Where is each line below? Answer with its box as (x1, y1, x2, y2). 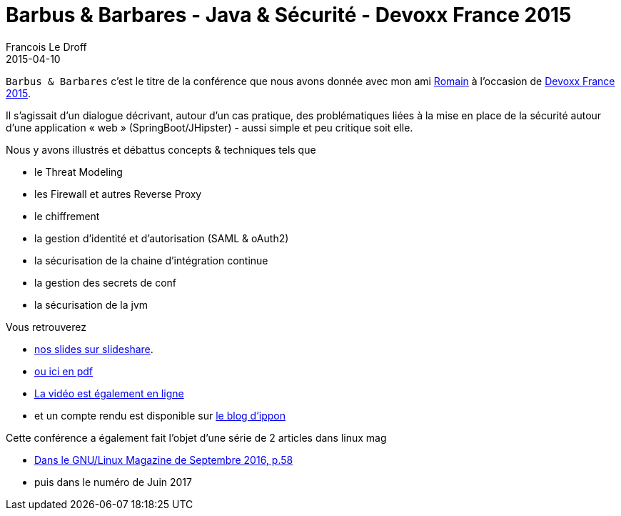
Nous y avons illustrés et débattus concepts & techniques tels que (6, 143, 316, 156)
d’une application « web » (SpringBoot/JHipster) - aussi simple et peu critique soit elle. (6, 121, 413, 134)
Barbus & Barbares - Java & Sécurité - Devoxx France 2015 (6, 3, 572, 27)
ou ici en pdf (34, 364, 94, 377)
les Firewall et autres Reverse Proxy (34, 187, 202, 200)
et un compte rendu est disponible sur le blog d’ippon (34, 409, 286, 422)
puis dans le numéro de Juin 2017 (34, 475, 192, 488)
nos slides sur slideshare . (34, 342, 153, 355)
